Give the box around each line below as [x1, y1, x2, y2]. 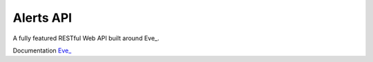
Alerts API [12, 10, 73, 25]
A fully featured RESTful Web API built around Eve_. [12, 34, 160, 42]
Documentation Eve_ [12, 46, 72, 55]
